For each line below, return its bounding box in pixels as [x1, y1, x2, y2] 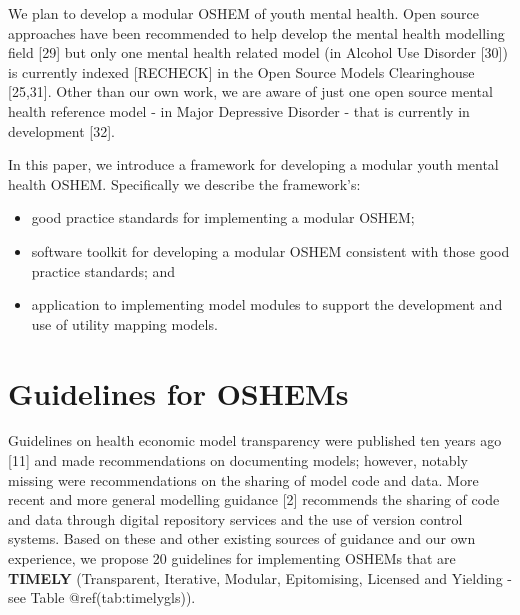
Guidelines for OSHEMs [8, 372, 349, 413]
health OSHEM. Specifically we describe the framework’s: [8, 173, 361, 194]
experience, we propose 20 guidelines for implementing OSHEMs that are [8, 548, 456, 568]
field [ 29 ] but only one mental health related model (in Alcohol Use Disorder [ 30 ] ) [8, 42, 508, 63]
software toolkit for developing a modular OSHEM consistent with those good [31, 240, 510, 261]
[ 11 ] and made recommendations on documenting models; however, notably [8, 450, 468, 471]
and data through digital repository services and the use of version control [8, 508, 463, 529]
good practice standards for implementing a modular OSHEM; [31, 207, 415, 228]
